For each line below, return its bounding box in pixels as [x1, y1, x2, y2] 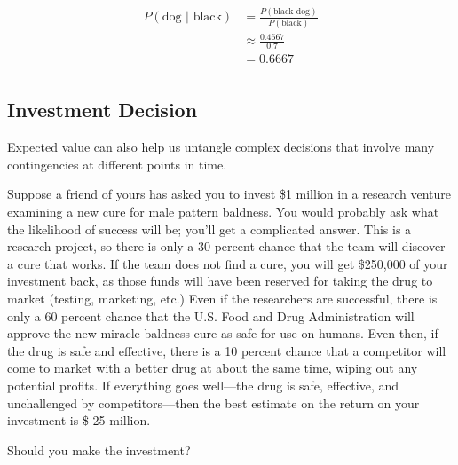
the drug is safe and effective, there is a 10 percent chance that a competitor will [7, 341, 446, 359]
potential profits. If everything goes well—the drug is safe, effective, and [7, 376, 399, 395]
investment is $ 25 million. [7, 411, 151, 430]
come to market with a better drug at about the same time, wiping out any [7, 359, 418, 377]
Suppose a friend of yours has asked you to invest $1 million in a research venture [7, 185, 451, 203]
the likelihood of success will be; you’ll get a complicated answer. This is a [7, 219, 412, 238]
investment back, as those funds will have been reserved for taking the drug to [7, 272, 433, 290]
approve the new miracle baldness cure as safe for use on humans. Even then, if [7, 324, 438, 343]
